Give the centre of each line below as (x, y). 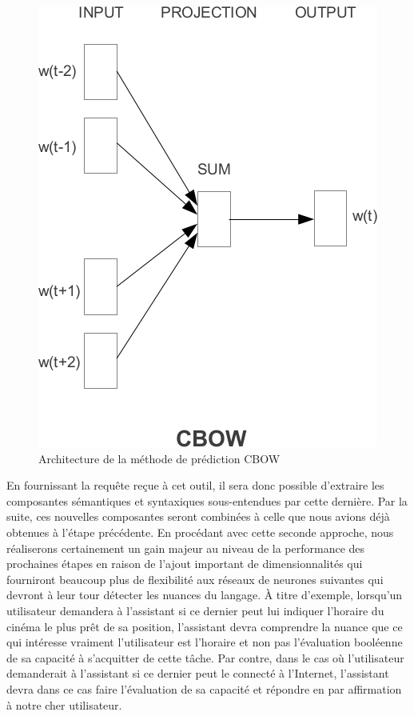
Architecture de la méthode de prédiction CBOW (159, 458)
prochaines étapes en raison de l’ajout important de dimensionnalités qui (185, 564)
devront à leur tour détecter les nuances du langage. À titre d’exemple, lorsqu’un (205, 595)
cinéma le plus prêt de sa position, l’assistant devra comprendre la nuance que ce (205, 626)
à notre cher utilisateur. (64, 704)
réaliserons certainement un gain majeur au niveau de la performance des (186, 548)
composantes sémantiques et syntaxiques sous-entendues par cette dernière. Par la (207, 500)
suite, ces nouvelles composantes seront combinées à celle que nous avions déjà (198, 516)
